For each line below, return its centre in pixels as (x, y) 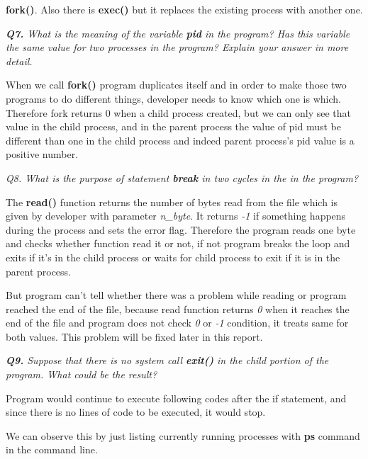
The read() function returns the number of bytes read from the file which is (172, 202)
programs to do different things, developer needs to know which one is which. (173, 98)
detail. (19, 61)
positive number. (42, 154)
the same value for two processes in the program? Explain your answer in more (177, 47)
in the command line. (52, 449)
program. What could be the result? (82, 374)
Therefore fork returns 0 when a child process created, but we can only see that (179, 112)
